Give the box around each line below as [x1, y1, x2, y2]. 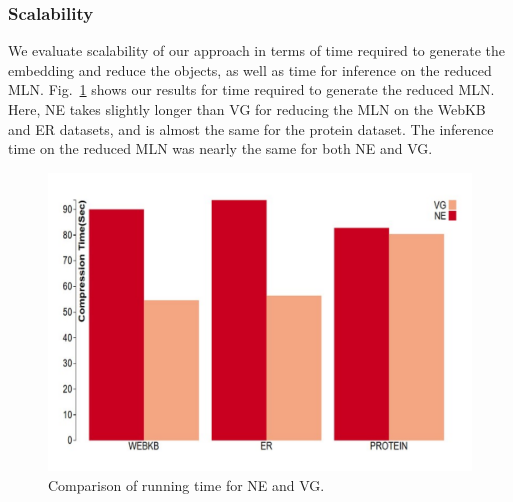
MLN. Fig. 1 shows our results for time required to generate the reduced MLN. [8, 79, 495, 100]
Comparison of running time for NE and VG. [48, 474, 325, 495]
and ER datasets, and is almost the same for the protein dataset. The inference [8, 118, 494, 139]
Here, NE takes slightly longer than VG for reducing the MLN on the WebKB [8, 99, 486, 119]
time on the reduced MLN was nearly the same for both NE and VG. [8, 138, 433, 159]
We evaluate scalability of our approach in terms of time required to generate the [8, 40, 505, 61]
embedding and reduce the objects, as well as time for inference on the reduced [8, 59, 492, 80]
